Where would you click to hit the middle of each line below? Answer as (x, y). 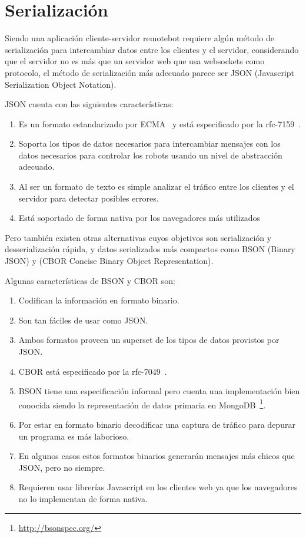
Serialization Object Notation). (61, 84)
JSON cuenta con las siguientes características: (89, 104)
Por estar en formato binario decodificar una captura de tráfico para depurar (157, 425)
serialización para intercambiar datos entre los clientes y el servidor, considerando (152, 49)
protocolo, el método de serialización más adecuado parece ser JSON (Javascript (150, 72)
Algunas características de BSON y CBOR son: (90, 280)
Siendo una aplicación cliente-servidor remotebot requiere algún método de (140, 38)
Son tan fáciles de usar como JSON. (83, 320)
